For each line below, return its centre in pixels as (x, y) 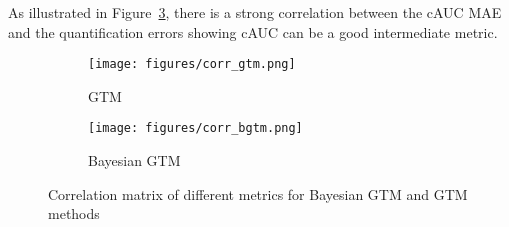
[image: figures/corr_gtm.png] (192, 64)
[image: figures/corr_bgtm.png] (195, 128)
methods (74, 213)
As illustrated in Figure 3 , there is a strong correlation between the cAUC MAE (255, 12)
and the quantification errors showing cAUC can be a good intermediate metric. (253, 31)
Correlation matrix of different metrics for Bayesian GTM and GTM (258, 193)
